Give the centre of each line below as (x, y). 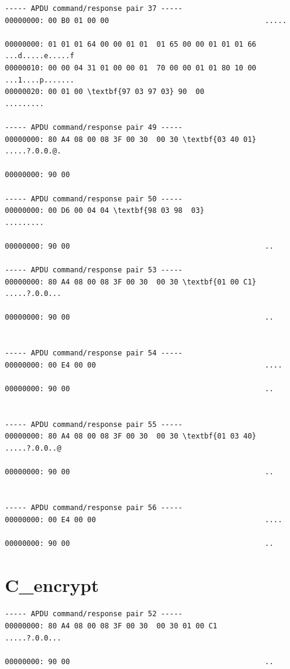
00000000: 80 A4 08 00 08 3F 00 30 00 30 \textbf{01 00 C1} (131, 282)
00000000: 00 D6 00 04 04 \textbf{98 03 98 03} (105, 211)
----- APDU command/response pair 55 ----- (94, 424)
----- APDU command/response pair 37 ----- (94, 8)
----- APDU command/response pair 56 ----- (94, 507)
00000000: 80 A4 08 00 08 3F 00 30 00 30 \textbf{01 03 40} (131, 436)
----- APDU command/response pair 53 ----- (94, 270)
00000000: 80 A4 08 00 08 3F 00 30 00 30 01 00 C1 (111, 626)
